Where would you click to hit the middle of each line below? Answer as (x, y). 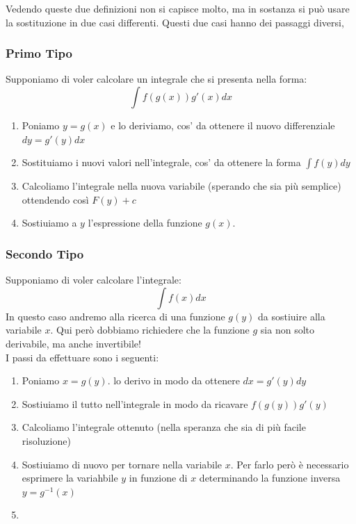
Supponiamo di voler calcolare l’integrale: (94, 280)
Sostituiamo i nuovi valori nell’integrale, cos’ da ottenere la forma (161, 162)
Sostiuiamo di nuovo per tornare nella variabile (122, 464)
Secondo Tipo (45, 253)
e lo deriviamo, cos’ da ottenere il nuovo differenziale (223, 125)
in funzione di (158, 478)
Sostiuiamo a (49, 223)
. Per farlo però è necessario (290, 464)
